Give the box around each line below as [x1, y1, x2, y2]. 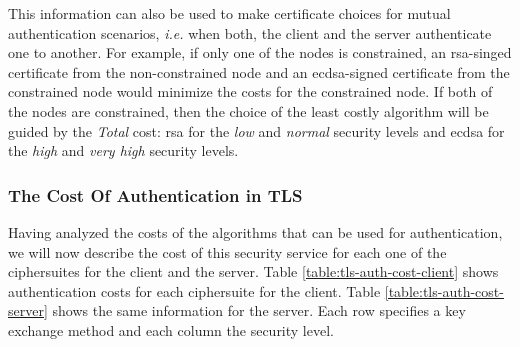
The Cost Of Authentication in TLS [8, 182, 303, 207]
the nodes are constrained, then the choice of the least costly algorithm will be [8, 100, 489, 121]
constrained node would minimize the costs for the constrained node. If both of [8, 81, 493, 102]
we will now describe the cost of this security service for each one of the [8, 241, 447, 262]
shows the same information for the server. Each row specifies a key [52, 300, 466, 321]
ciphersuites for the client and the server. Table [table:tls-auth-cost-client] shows [8, 261, 499, 282]
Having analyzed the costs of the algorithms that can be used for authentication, [8, 221, 503, 242]
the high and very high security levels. [8, 140, 239, 161]
